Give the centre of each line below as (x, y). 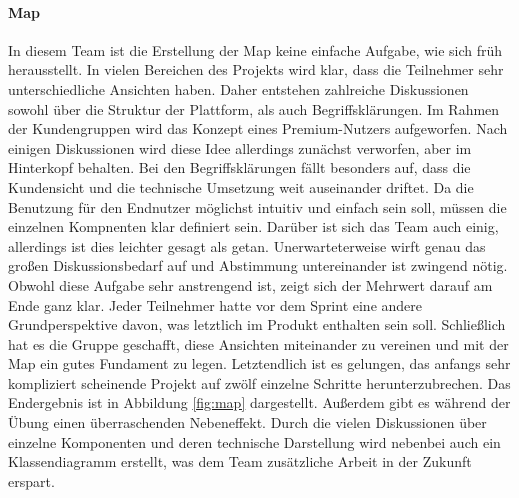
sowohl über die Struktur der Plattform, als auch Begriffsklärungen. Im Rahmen (254, 108)
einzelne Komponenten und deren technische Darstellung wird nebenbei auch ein (254, 441)
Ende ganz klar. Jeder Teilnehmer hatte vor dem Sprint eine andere (215, 304)
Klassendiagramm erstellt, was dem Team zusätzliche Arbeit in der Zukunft (240, 461)
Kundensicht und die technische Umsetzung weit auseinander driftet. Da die (241, 186)
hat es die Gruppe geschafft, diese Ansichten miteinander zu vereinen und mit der (258, 343)
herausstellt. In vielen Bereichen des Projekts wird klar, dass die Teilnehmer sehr (256, 69)
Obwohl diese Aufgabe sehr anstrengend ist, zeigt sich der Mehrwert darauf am (250, 284)
